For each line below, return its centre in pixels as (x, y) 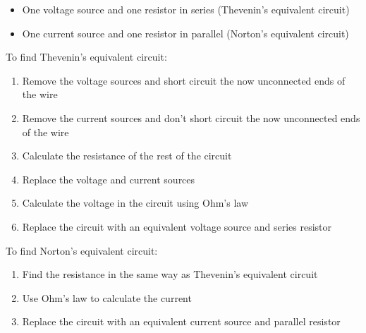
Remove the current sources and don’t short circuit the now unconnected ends (191, 117)
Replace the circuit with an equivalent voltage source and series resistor (177, 226)
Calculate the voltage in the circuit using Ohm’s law (135, 203)
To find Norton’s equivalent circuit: (82, 250)
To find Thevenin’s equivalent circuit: (86, 57)
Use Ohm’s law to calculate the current (107, 297)
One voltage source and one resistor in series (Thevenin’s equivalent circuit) (186, 9)
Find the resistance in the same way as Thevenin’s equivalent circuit (170, 274)
